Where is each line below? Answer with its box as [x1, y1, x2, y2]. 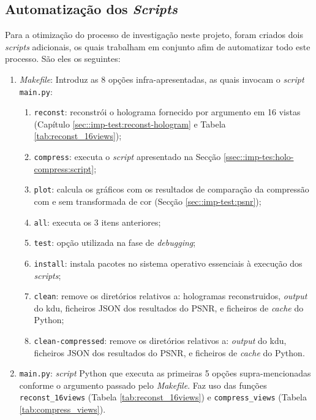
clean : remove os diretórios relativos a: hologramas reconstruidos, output [34, 289, 307, 302]
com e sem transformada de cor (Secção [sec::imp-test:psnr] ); [34, 194, 261, 207]
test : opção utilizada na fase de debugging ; [34, 236, 196, 249]
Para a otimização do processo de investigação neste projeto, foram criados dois [5, 28, 303, 41]
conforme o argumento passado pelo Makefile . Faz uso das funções [19, 378, 267, 391]
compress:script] [34, 162, 94, 175]
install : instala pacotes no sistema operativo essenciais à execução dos [34, 256, 303, 269]
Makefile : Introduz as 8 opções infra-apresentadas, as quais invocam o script [19, 72, 304, 85]
